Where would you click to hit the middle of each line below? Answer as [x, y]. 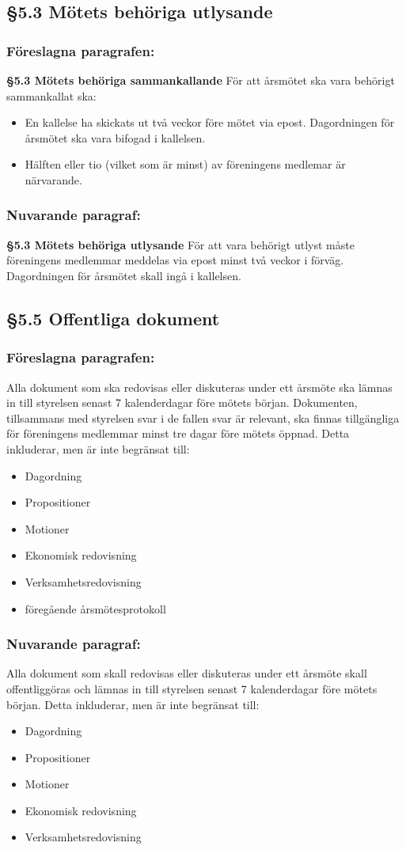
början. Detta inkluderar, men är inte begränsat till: [133, 704]
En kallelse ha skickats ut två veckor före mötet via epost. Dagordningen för [210, 122]
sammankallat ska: [51, 95]
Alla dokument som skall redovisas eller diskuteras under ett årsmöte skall [187, 673]
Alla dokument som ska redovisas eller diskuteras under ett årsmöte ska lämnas [199, 387]
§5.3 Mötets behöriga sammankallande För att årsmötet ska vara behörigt [201, 80]
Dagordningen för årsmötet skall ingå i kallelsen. [124, 275]
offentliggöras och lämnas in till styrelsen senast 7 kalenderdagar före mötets [192, 688]
